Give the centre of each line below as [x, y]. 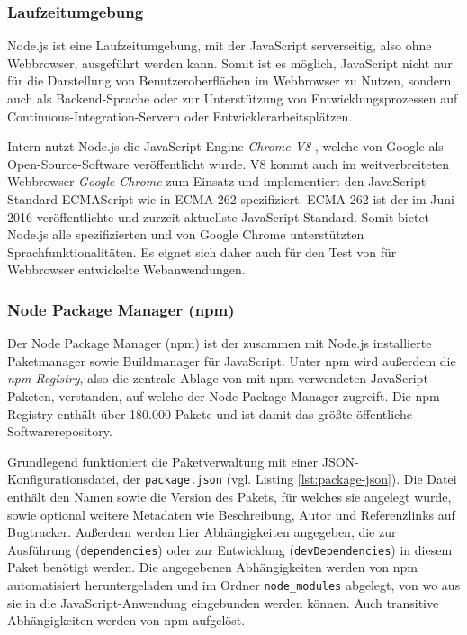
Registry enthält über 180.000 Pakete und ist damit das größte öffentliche [210, 413]
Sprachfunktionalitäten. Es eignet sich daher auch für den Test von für [202, 251]
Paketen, [31, 395]
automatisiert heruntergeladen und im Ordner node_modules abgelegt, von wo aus [234, 585]
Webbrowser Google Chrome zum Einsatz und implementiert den [186, 181]
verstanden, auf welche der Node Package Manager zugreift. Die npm [249, 395]
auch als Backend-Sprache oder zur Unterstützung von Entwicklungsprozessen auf [233, 98]
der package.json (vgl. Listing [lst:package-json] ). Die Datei [290, 479]
